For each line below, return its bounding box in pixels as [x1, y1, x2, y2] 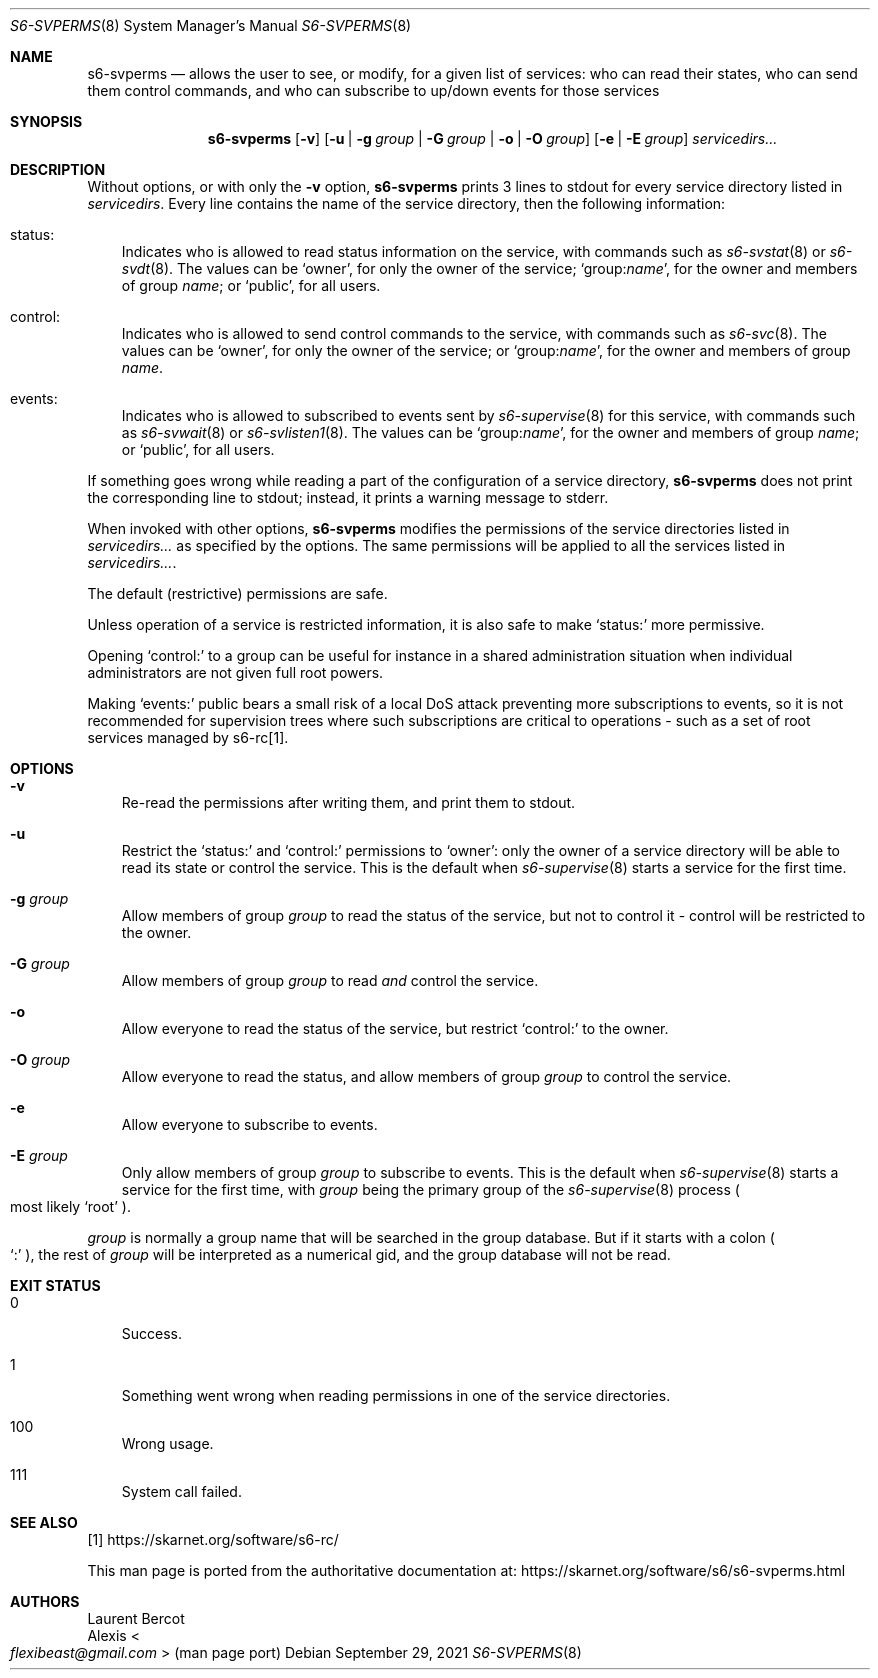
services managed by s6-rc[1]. [87, 729, 289, 746]
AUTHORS [10, 1593, 80, 1610]
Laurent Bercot [87, 1610, 185, 1627]
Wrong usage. [121, 1435, 214, 1452]
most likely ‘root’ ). [10, 1198, 131, 1215]
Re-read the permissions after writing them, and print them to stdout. [121, 794, 576, 811]
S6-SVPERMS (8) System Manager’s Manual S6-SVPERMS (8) [10, 17, 412, 34]
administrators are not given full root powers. [87, 664, 384, 681]
